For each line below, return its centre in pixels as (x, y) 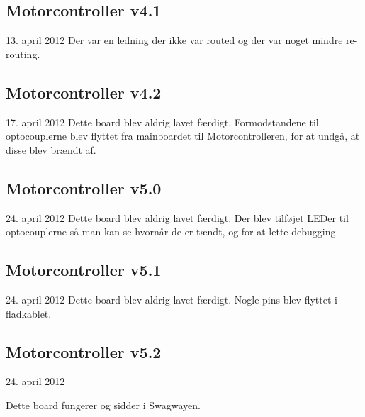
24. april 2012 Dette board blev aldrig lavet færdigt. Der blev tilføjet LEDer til (177, 217)
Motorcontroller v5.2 (84, 351)
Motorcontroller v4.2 (84, 92)
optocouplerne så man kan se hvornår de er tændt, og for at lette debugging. (172, 232)
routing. (23, 54)
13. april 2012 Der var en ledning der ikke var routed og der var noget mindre (174, 40)
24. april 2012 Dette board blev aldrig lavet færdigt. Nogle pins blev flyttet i (172, 299)
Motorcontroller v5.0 (84, 188)
